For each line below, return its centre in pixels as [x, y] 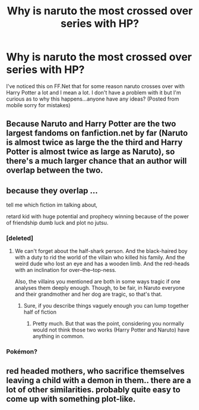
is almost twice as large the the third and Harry [94, 143]
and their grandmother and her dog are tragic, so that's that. [88, 294]
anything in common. [58, 336]
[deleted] [20, 238]
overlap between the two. [55, 170]
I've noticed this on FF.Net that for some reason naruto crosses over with [96, 86]
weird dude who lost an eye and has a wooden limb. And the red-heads [102, 264]
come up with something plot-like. [71, 399]
